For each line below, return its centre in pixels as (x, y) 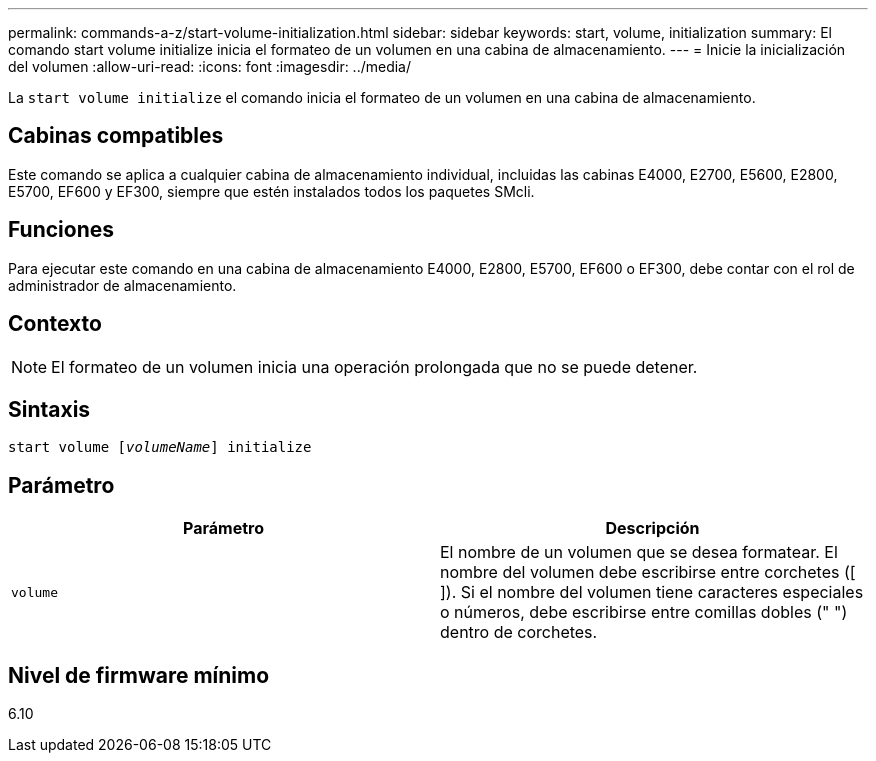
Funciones (61, 230)
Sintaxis (49, 409)
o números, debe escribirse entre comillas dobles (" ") (644, 612)
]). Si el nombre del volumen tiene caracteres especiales (652, 592)
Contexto (55, 324)
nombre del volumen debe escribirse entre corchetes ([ (648, 572)
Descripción (652, 528)
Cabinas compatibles (116, 136)
